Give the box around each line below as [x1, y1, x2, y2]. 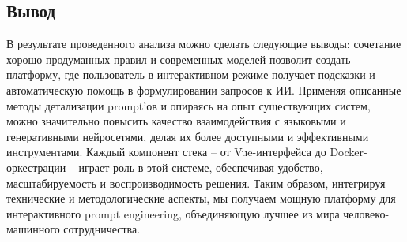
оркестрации [6, 158, 66, 175]
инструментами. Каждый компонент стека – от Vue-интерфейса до [6, 143, 326, 160]
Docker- [330, 143, 367, 160]
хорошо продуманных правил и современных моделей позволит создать [6, 50, 351, 67]
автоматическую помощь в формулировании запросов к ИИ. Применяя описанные [6, 81, 401, 98]
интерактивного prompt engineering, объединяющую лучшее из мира [6, 205, 340, 222]
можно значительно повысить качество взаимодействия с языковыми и [6, 113, 346, 129]
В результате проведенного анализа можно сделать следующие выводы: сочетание [6, 35, 401, 52]
